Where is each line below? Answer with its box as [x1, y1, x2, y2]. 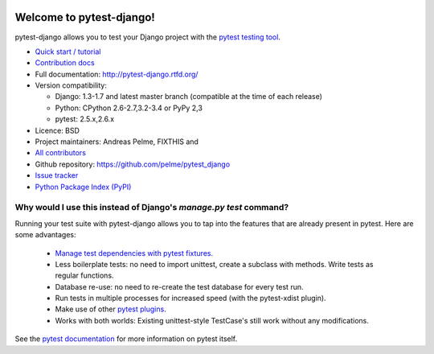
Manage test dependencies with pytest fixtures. [55, 248, 213, 257]
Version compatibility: [35, 80, 108, 90]
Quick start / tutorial [35, 47, 101, 56]
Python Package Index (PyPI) [35, 182, 132, 191]
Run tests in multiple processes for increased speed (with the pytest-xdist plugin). [55, 294, 326, 303]
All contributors [35, 148, 86, 158]
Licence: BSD [35, 126, 80, 135]
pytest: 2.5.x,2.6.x [55, 114, 115, 124]
